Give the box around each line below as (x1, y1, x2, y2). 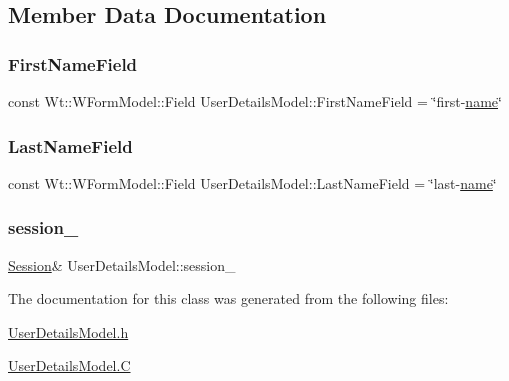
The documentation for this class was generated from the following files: (8, 288, 449, 309)
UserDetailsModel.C (8, 355, 131, 376)
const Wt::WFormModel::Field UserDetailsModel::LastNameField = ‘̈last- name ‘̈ (8, 172, 497, 193)
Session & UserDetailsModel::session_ (8, 254, 236, 275)
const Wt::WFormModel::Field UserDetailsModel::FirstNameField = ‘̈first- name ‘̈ (8, 91, 502, 111)
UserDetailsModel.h (8, 321, 129, 342)
